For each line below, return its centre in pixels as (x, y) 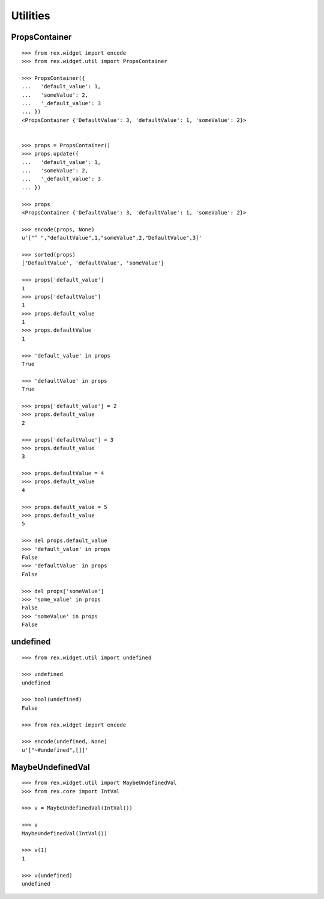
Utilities (31, 16)
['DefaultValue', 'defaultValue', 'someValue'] (93, 263)
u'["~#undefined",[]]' (55, 750)
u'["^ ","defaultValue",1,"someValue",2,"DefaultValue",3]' (112, 238)
